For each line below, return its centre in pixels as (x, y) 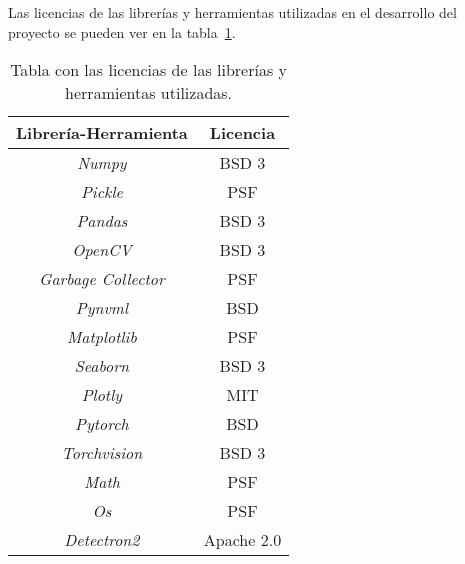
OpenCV (102, 250)
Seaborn (101, 366)
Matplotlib (101, 337)
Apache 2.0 (242, 540)
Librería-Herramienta (102, 133)
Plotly (102, 395)
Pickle (101, 192)
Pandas (102, 221)
